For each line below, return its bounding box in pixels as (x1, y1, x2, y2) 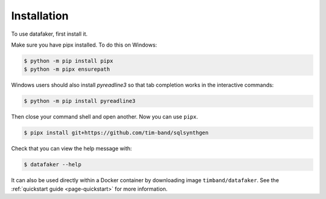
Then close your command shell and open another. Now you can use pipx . (11, 113, 199, 120)
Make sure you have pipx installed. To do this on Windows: (11, 41, 157, 48)
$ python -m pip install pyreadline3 (24, 97, 136, 105)
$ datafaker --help (24, 161, 81, 168)
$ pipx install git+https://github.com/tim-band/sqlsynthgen (24, 129, 209, 136)
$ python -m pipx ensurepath (24, 66, 110, 73)
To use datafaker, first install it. (11, 30, 88, 38)
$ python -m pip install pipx (24, 57, 113, 64)
